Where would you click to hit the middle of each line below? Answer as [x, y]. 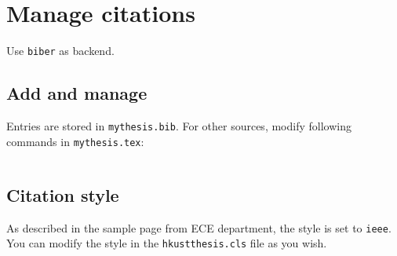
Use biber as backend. [60, 51]
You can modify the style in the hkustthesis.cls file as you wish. [167, 243]
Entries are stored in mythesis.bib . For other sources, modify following [179, 125]
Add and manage [77, 93]
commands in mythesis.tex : [75, 141]
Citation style [63, 194]
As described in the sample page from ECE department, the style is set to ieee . [199, 227]
